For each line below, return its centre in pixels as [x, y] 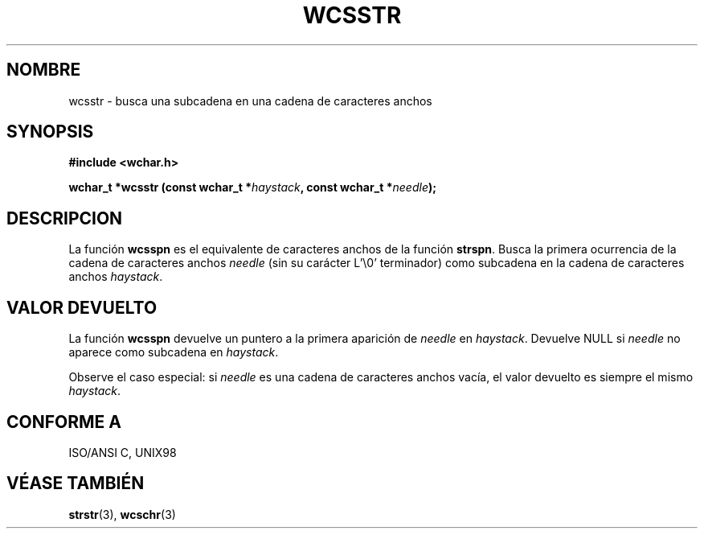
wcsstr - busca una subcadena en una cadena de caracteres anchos [250, 101]
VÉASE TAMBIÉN [76, 484]
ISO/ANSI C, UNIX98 [123, 452]
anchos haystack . [116, 277]
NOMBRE [44, 70]
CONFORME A [64, 422]
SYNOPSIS [50, 132]
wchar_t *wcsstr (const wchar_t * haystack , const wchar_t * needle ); [253, 187]
